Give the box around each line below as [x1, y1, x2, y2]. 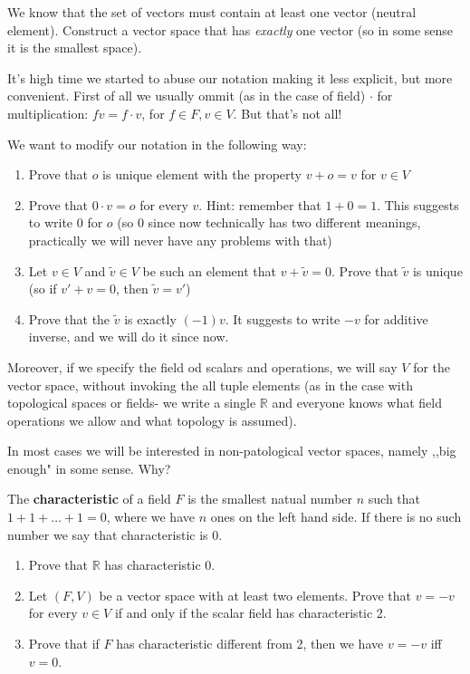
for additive [364, 309, 428, 328]
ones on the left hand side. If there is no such [210, 507, 462, 526]
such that [368, 489, 421, 508]
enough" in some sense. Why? [7, 458, 171, 477]
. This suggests [377, 195, 459, 214]
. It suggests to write [225, 309, 341, 328]
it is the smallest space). [7, 38, 142, 57]
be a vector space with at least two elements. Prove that [99, 585, 412, 604]
